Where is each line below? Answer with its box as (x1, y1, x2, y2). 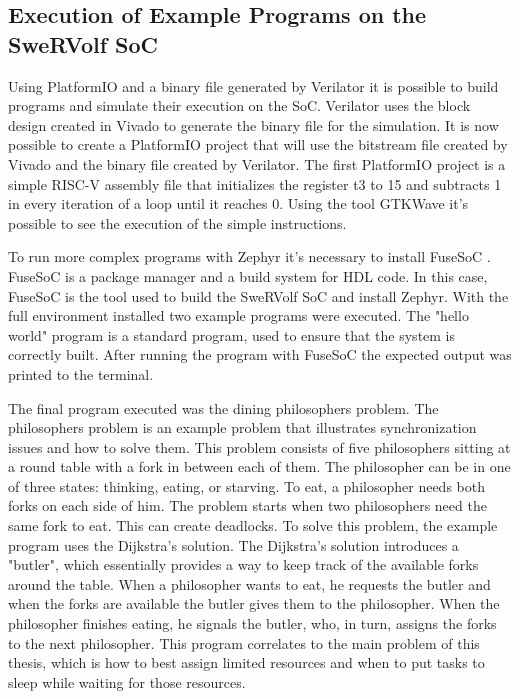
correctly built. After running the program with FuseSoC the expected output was (8, 344, 512, 365)
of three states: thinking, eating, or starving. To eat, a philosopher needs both (8, 475, 485, 496)
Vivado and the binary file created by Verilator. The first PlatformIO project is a (8, 153, 506, 174)
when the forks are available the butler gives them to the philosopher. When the (8, 593, 500, 614)
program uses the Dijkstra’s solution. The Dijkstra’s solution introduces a (8, 534, 459, 555)
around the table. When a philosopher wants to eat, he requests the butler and (8, 573, 491, 594)
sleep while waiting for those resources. (8, 671, 246, 692)
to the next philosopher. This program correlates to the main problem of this (8, 632, 480, 653)
